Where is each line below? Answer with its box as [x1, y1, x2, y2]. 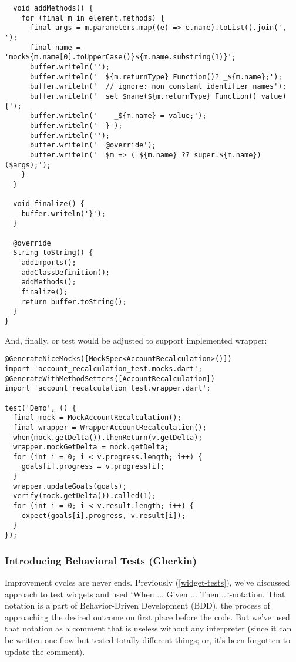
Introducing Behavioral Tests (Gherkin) [5, 553, 197, 567]
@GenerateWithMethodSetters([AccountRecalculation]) [5, 374, 215, 383]
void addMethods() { [13, 4, 93, 12]
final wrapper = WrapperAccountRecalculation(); [13, 423, 207, 432]
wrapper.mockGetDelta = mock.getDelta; [13, 443, 169, 452]
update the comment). [5, 645, 85, 657]
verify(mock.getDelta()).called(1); [13, 492, 156, 500]
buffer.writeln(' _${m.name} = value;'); [29, 112, 207, 120]
